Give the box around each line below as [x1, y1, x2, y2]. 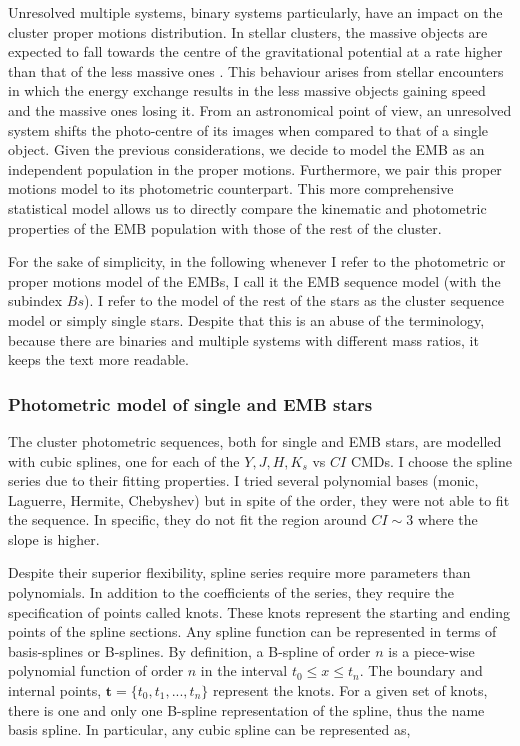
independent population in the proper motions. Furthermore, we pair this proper [8, 158, 502, 179]
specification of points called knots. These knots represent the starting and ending [8, 601, 510, 622]
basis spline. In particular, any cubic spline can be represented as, [8, 719, 411, 740]
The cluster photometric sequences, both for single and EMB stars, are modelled [8, 430, 502, 451]
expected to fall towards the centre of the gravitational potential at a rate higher [8, 41, 503, 62]
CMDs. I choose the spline [350, 450, 512, 471]
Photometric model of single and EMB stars [8, 391, 373, 416]
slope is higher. [8, 528, 100, 549]
